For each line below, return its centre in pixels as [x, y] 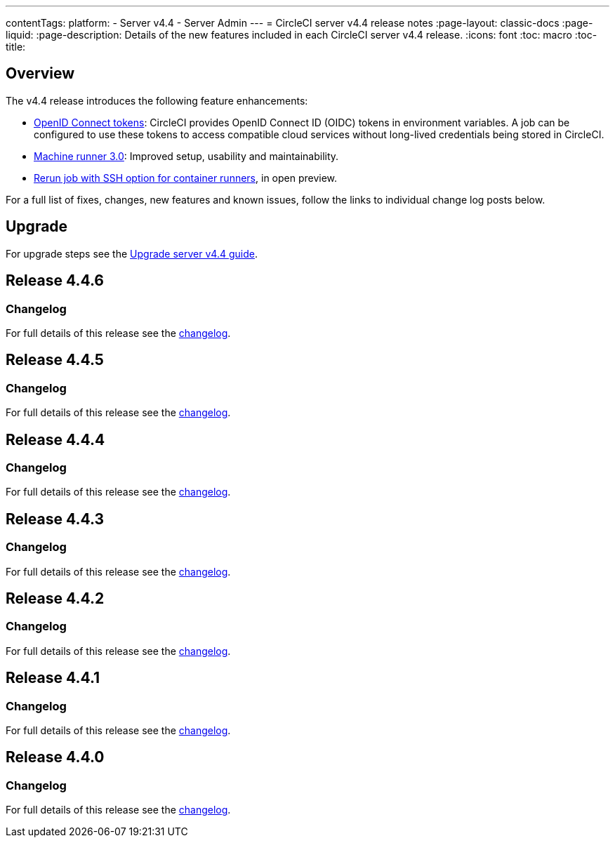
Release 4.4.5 [55, 360]
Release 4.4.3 [55, 519]
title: [16, 47]
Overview [40, 74]
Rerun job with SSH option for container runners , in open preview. [186, 178]
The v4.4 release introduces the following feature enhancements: [157, 100]
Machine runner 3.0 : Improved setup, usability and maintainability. [186, 156]
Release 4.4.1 [53, 678]
